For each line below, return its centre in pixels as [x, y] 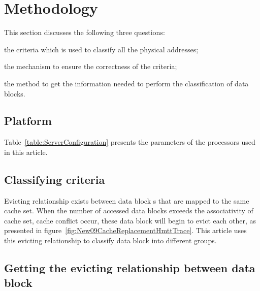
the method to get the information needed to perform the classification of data [126, 83]
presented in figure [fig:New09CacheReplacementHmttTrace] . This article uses [125, 230]
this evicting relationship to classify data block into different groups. [110, 240]
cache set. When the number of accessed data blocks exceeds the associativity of [129, 211]
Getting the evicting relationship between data [130, 268]
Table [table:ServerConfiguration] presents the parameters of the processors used [130, 142]
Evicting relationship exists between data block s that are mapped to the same [127, 200]
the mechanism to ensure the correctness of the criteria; [91, 66]
